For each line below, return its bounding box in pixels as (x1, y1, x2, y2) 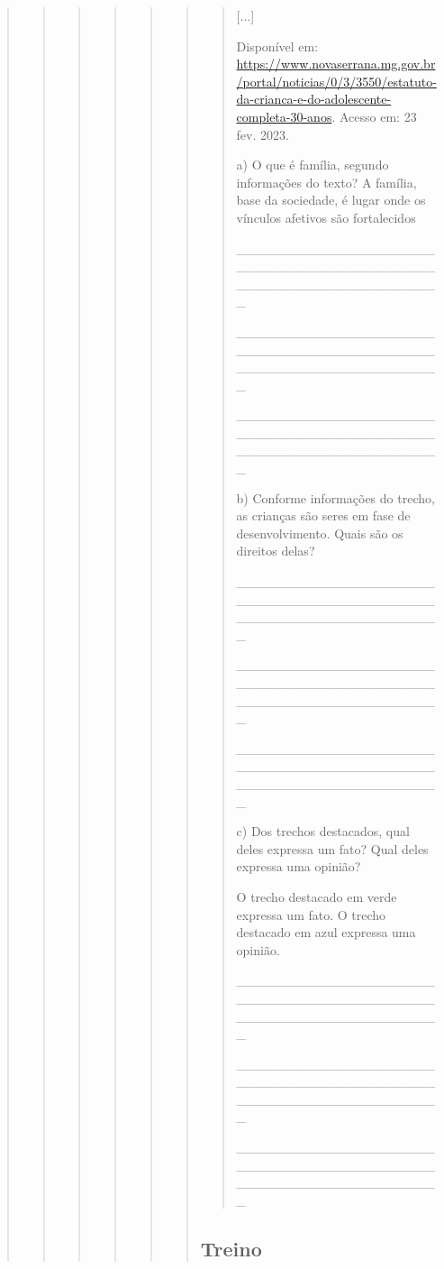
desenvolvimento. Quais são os (236, 523, 403, 542)
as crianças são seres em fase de (236, 506, 411, 525)
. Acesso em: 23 (331, 106, 417, 125)
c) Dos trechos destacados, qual (236, 822, 410, 841)
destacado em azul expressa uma (236, 923, 416, 942)
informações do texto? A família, (236, 172, 417, 191)
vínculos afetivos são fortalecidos (236, 207, 416, 226)
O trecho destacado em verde (236, 887, 397, 906)
